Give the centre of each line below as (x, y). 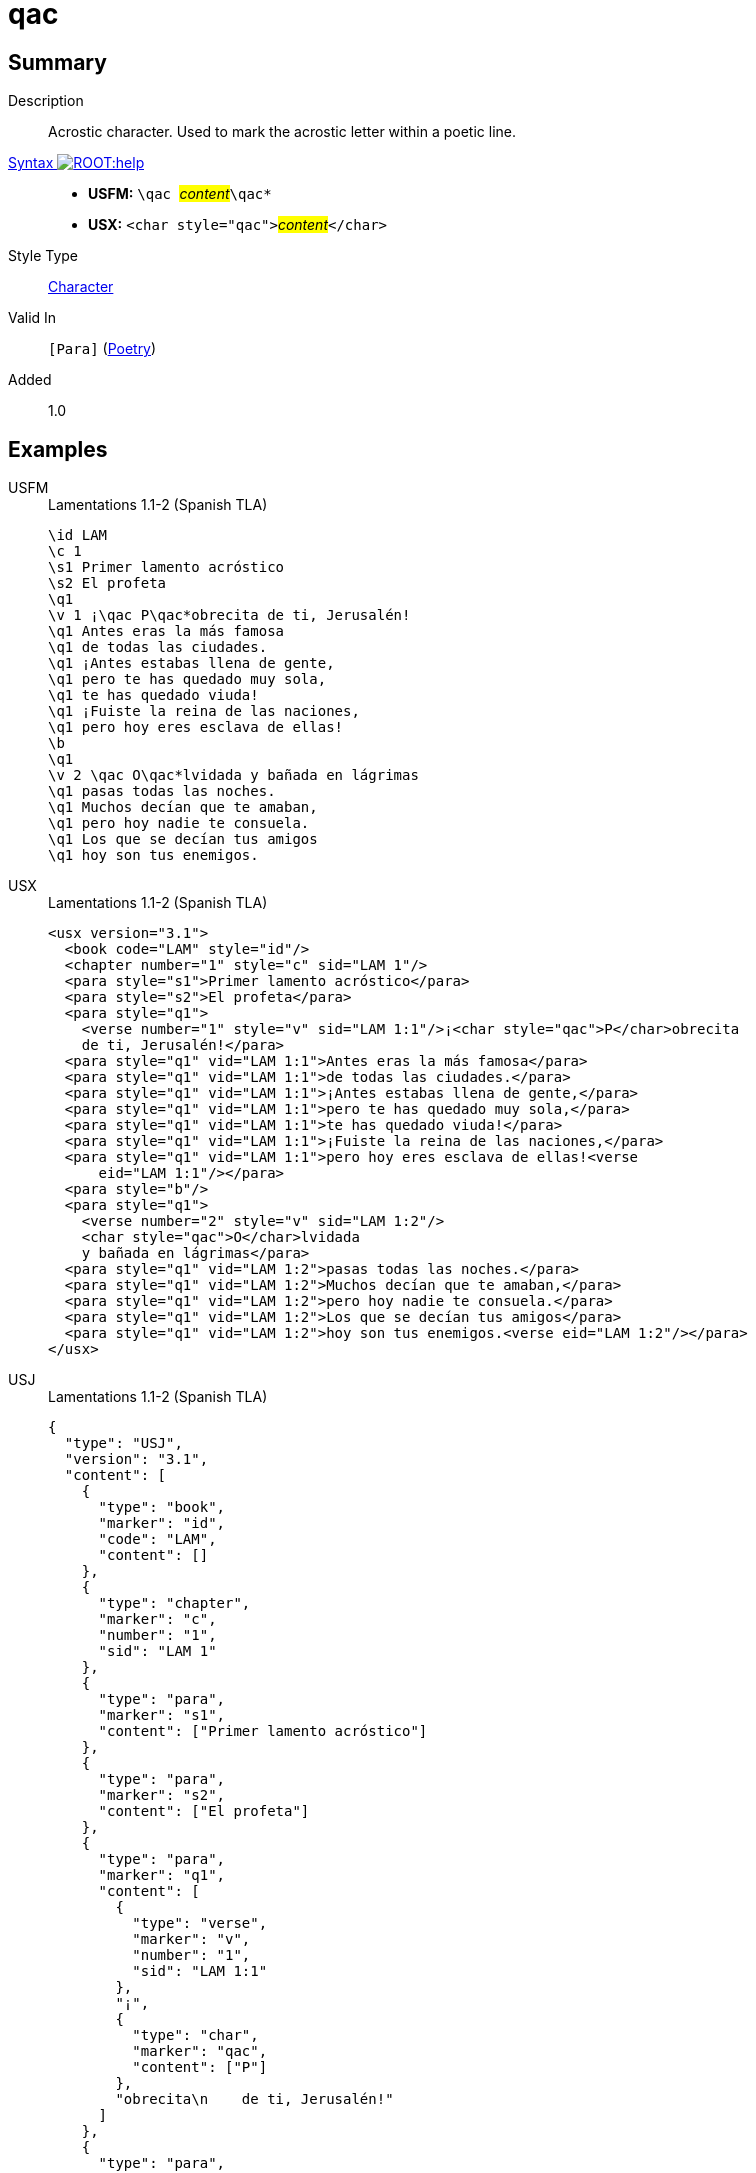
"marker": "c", (157, 1619)
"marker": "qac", (200, 2051)
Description (46, 101)
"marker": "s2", (162, 1795)
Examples (58, 449)
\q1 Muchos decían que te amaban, (183, 807)
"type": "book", (162, 1507)
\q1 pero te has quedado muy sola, (187, 679)
